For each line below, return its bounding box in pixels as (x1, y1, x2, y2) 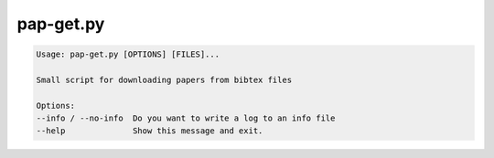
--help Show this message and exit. (36, 126, 263, 136)
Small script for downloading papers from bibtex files (36, 74, 293, 85)
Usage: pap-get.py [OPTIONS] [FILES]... (36, 49, 220, 59)
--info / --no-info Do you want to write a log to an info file (36, 113, 336, 123)
